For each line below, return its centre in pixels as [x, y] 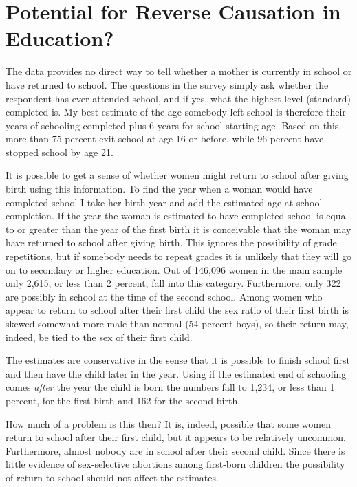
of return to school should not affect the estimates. [112, 477]
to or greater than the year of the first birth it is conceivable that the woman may [178, 229]
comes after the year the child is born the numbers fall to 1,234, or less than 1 [170, 387]
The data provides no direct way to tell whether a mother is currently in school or [179, 71]
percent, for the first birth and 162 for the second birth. [123, 400]
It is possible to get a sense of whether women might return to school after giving [177, 175]
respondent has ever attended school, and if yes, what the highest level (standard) [178, 98]
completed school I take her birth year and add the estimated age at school [164, 202]
